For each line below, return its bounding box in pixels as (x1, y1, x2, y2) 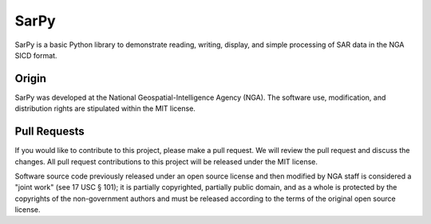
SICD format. (14, 50, 57, 60)
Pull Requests (14, 124, 85, 139)
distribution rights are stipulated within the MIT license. (14, 104, 196, 113)
